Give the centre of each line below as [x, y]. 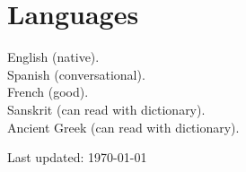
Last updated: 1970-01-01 [77, 157]
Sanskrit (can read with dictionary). [106, 109]
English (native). [53, 57]
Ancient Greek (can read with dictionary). [123, 127]
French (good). [48, 92]
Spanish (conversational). [76, 74]
